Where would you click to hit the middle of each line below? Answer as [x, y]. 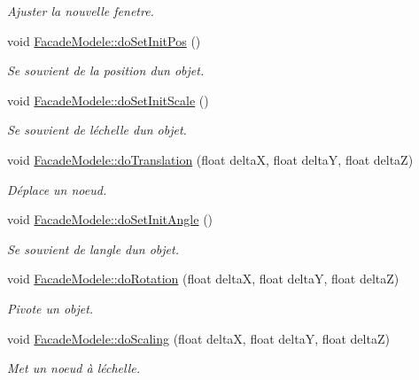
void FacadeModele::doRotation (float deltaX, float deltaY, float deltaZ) [203, 279]
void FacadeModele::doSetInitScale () [108, 100]
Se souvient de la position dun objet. [106, 70]
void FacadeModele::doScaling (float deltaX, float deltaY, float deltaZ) [198, 338]
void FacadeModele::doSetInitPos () [104, 40]
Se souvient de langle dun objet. [93, 248]
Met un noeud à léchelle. [74, 368]
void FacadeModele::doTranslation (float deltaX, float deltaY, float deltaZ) [210, 159]
